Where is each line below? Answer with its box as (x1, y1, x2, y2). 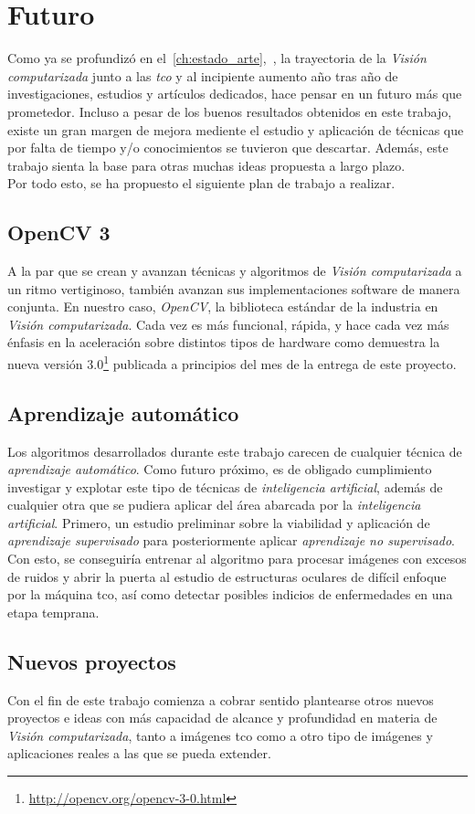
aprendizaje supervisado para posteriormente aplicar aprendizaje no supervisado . (7, 531, 456, 550)
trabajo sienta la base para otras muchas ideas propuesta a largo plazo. (7, 155, 406, 174)
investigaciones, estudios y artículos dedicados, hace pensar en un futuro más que (7, 84, 462, 103)
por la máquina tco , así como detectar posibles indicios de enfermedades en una (7, 585, 453, 604)
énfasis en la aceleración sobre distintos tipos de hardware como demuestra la (7, 333, 440, 352)
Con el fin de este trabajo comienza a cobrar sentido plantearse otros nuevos (7, 690, 434, 709)
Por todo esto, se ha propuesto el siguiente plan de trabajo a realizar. (7, 174, 396, 193)
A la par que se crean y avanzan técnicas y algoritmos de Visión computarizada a (7, 261, 462, 280)
